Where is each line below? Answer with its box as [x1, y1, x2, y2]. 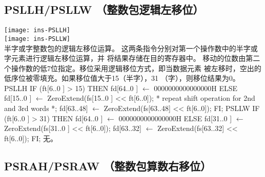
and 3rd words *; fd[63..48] [4, 103, 88, 114]
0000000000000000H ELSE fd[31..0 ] [118, 113, 232, 123]
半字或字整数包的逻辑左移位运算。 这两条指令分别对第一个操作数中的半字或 [4, 42, 258, 53]
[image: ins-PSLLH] [4, 27, 70, 34]
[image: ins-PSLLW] [4, 35, 70, 42]
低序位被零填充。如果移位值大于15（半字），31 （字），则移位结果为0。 [4, 73, 240, 83]
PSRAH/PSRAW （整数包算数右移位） [4, 158, 211, 173]
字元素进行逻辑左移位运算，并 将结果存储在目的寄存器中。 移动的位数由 [4, 53, 246, 63]
